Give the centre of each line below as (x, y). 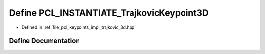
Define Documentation (44, 41)
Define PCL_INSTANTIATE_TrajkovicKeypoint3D (109, 13)
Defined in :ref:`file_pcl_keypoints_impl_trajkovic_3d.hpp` (79, 27)
